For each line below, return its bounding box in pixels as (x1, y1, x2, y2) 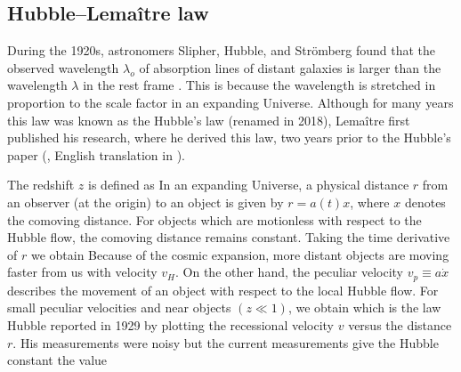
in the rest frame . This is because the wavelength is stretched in (83, 76, 436, 94)
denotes (404, 192, 446, 211)
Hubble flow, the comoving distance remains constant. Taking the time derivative (7, 228, 450, 247)
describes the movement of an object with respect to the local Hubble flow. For (7, 280, 439, 299)
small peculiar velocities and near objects (7, 298, 231, 317)
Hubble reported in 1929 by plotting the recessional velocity (7, 315, 335, 334)
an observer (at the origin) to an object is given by (7, 192, 284, 211)
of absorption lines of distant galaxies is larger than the (139, 58, 441, 77)
